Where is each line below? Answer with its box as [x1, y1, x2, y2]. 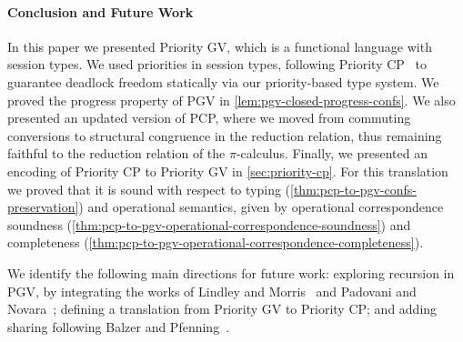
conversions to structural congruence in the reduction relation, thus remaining [7, 126, 442, 145]
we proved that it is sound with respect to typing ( [7, 179, 291, 198]
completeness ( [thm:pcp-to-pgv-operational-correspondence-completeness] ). [7, 233, 424, 252]
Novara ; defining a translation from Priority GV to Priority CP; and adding [7, 299, 438, 318]
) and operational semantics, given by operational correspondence [78, 197, 444, 216]
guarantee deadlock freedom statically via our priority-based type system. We [7, 72, 439, 91]
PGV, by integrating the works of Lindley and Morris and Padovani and [7, 281, 417, 300]
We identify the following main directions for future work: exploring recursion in [7, 263, 455, 282]
